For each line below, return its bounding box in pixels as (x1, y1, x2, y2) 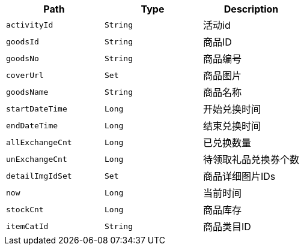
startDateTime (6, 104, 67, 113)
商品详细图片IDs (203, 170, 276, 182)
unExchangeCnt (6, 154, 67, 164)
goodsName (6, 87, 49, 97)
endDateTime (6, 121, 58, 130)
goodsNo (6, 53, 39, 63)
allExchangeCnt (6, 137, 72, 147)
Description (223, 3, 279, 15)
